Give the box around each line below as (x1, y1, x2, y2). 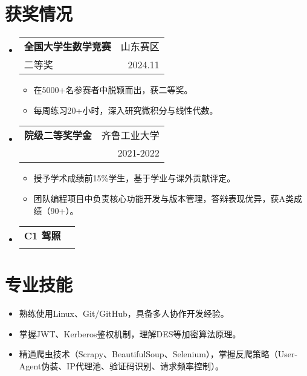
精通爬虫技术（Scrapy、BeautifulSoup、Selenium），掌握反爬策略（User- (19, 348, 298, 360)
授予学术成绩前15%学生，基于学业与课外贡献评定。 (33, 172, 236, 184)
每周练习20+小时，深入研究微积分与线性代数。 (33, 103, 218, 116)
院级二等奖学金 (24, 128, 92, 143)
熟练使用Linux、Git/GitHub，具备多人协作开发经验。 (19, 307, 229, 320)
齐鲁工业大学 (101, 128, 160, 143)
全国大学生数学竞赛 (24, 39, 111, 54)
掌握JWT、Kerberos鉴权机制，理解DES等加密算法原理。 (19, 327, 241, 340)
